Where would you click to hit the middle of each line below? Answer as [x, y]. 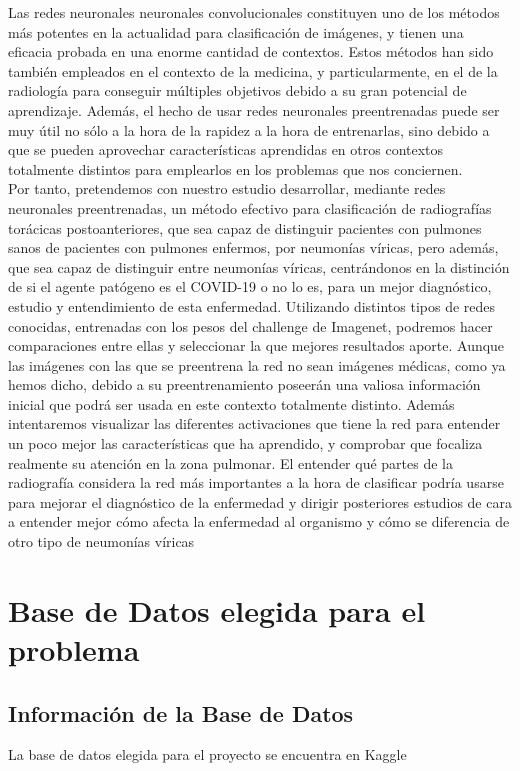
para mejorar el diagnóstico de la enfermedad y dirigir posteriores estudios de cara [260, 501]
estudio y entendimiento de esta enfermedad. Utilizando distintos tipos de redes [252, 305]
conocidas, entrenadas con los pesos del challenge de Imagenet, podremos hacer [250, 325]
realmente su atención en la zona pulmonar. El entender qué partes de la [230, 462]
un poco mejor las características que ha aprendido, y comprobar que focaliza [245, 443]
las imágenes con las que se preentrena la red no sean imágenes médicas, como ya [257, 364]
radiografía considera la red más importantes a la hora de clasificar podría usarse [256, 482]
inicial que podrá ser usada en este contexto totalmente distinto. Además [231, 403]
